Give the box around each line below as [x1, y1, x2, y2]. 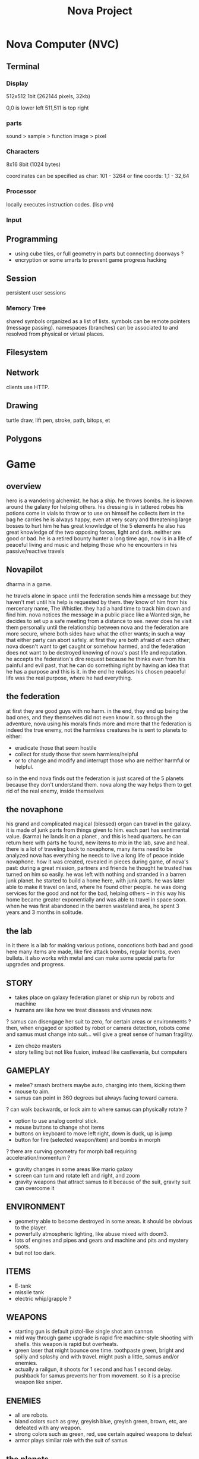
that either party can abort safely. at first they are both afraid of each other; [6, 636, 191, 643]
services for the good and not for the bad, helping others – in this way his [6, 890, 185, 897]
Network [6, 368, 40, 378]
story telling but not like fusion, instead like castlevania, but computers [14, 1048, 188, 1056]
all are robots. [14, 1411, 49, 1419]
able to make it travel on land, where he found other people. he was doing [6, 884, 187, 891]
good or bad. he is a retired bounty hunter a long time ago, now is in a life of [6, 535, 192, 542]
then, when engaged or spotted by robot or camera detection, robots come [6, 1025, 190, 1032]
